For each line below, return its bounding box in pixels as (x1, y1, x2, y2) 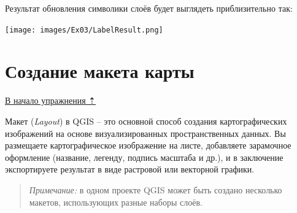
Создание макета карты (5, 58, 195, 83)
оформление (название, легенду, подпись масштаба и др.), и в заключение (5, 150, 283, 163)
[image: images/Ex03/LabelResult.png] (5, 25, 163, 34)
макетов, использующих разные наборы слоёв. (29, 195, 202, 208)
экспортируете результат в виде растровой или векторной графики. (5, 163, 255, 176)
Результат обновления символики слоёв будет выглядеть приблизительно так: (5, 2, 293, 14)
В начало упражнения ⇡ (5, 94, 96, 107)
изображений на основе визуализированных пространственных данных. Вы (5, 126, 286, 139)
